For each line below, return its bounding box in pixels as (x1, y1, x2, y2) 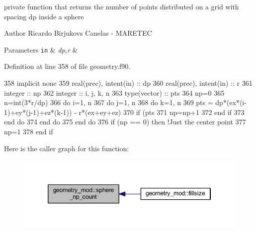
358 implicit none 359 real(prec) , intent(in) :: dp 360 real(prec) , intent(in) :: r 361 (4, 78, 253, 88)
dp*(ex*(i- (215, 97, 247, 108)
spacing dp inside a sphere (4, 11, 84, 21)
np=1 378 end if (4, 126, 53, 136)
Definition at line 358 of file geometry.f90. (4, 61, 131, 71)
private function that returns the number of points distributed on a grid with (4, 1, 239, 11)
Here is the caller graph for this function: (4, 143, 129, 153)
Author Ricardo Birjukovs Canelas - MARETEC (4, 28, 152, 38)
